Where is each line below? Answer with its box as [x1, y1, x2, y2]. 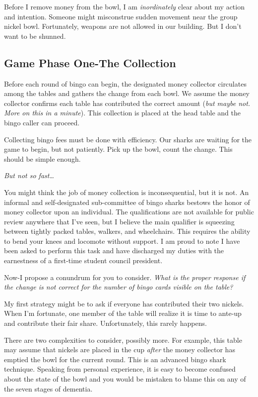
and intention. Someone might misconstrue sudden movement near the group [4, 11, 238, 21]
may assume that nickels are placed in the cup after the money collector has [4, 344, 235, 355]
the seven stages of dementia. [4, 383, 93, 394]
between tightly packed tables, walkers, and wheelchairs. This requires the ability [4, 226, 251, 236]
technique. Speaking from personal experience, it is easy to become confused [4, 364, 236, 374]
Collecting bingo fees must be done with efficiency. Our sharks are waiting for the [4, 134, 252, 144]
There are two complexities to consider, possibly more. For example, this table [4, 334, 242, 345]
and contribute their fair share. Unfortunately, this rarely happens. [4, 318, 207, 328]
